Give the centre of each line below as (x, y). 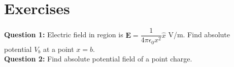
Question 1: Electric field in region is (64, 35)
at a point (58, 49)
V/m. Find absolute (199, 35)
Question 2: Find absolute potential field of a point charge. (98, 59)
